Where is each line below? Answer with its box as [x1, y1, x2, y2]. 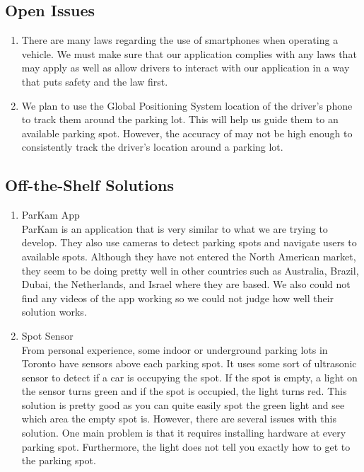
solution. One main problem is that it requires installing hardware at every [21, 425, 346, 440]
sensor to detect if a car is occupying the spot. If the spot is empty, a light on [21, 369, 358, 384]
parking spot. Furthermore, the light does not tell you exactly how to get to [21, 439, 351, 454]
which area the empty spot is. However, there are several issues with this [21, 411, 336, 426]
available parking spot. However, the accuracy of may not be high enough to [21, 125, 353, 140]
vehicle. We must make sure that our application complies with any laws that [21, 46, 357, 61]
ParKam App [21, 207, 80, 222]
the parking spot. [21, 453, 96, 468]
